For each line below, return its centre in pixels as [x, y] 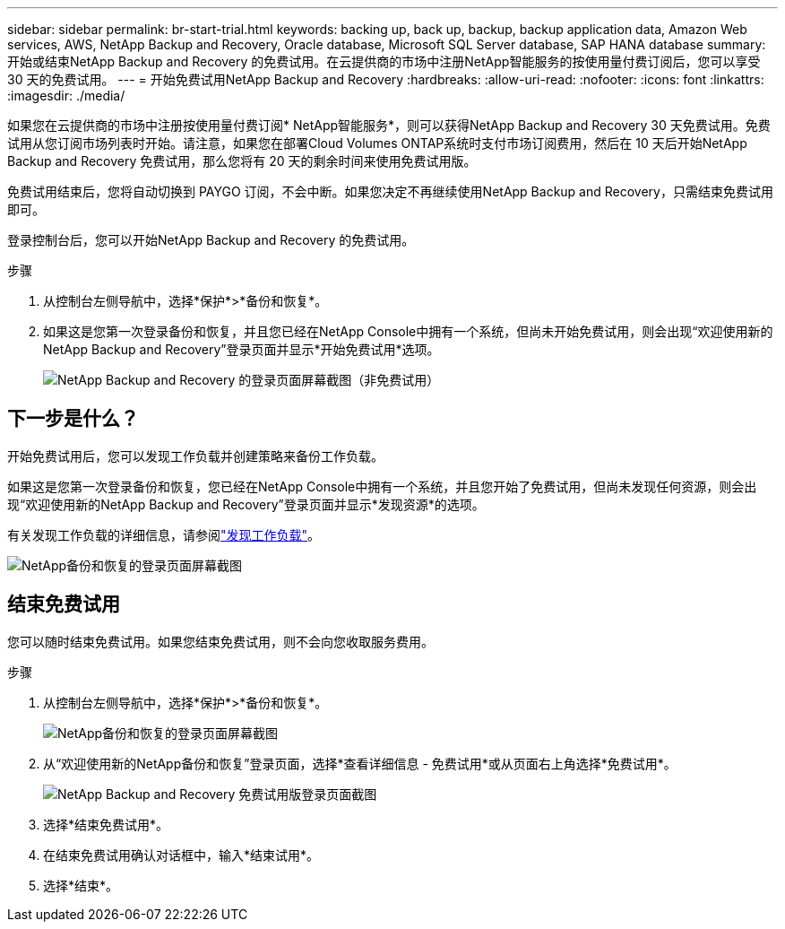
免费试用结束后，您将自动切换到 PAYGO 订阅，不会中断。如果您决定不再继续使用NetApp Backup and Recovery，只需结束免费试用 [390, 191]
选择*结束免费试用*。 [106, 824]
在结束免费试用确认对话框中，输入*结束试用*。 [181, 855]
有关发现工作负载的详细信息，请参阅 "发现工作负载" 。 [164, 534]
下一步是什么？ [73, 419]
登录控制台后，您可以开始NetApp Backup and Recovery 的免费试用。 [211, 240]
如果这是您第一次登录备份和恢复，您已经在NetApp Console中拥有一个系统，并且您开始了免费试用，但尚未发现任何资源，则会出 [382, 486]
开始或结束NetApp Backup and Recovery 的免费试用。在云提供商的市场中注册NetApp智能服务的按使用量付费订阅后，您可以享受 [384, 61]
